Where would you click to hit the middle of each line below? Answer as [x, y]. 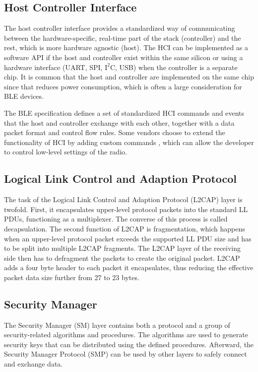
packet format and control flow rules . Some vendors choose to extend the [115, 132]
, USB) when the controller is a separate [176, 67]
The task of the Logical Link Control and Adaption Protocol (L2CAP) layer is [123, 199]
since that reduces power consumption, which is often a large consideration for [123, 86]
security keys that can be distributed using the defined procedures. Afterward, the [129, 344]
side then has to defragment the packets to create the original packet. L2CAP [122, 258]
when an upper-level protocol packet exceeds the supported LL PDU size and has [128, 238]
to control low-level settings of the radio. [65, 152]
